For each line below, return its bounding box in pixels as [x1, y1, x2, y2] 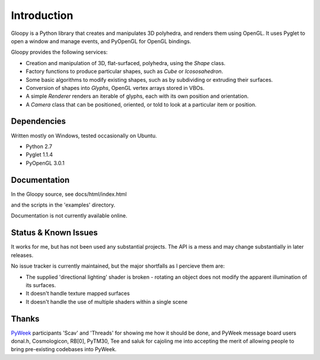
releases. [11, 252, 34, 259]
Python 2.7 [25, 143, 53, 150]
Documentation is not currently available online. [11, 212, 127, 219]
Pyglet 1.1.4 [25, 151, 53, 158]
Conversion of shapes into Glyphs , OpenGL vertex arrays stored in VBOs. [25, 84, 204, 91]
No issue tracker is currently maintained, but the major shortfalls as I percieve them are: [11, 262, 225, 269]
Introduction [11, 9, 73, 22]
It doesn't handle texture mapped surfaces [25, 290, 130, 297]
